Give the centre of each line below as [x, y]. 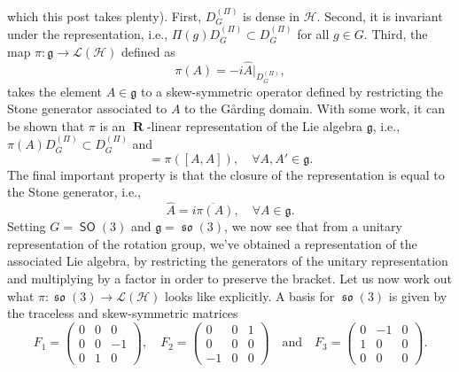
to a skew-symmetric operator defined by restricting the [292, 91]
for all [313, 34]
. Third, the [396, 34]
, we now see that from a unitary [313, 226]
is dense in [272, 15]
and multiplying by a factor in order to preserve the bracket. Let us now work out [229, 278]
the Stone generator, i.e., [74, 192]
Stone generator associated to [87, 108]
